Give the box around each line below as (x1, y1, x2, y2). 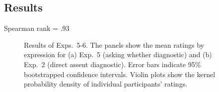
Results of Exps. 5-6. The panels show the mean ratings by (24, 39, 204, 50)
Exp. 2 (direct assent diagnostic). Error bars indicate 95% (24, 59, 201, 69)
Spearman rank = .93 (4, 23, 70, 33)
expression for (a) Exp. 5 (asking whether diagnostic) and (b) (24, 49, 212, 60)
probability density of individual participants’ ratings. (24, 79, 188, 89)
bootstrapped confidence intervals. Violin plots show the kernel (24, 69, 216, 79)
